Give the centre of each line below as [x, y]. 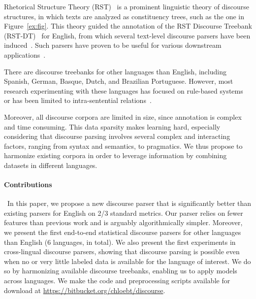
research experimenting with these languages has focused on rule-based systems [124, 90]
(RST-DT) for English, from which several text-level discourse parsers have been [127, 35]
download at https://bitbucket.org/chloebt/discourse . [85, 290]
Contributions [28, 184]
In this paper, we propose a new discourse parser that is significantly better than [129, 203]
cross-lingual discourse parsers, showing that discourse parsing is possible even [122, 251]
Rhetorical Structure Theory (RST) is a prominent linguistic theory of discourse [127, 6]
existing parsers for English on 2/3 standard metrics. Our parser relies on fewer [124, 213]
